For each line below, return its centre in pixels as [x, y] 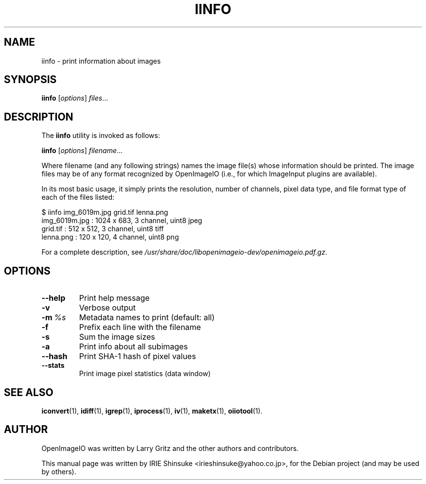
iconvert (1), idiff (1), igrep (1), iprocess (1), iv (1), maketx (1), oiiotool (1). [152, 411]
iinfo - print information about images [101, 61]
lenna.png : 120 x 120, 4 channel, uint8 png [110, 237]
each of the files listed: [78, 197]
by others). [59, 471]
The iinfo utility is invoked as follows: [101, 136]
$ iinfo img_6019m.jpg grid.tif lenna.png [105, 212]
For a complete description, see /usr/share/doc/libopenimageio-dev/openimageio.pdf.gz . [184, 252]
